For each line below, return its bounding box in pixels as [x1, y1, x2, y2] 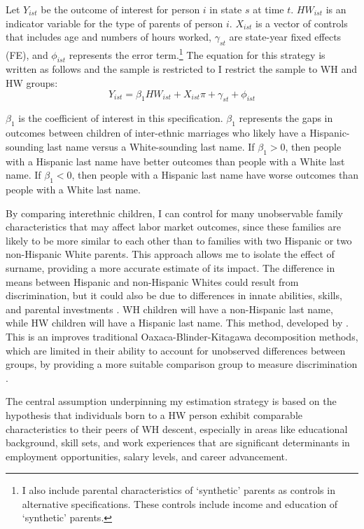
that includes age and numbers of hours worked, [6, 29, 211, 44]
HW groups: [6, 76, 58, 90]
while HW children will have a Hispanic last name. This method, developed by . [6, 315, 349, 330]
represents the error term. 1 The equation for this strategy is [69, 45, 325, 62]
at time [253, 2, 284, 16]
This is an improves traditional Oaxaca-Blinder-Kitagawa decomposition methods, [6, 329, 358, 343]
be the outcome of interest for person [41, 2, 200, 16]
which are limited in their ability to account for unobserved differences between [6, 343, 346, 357]
